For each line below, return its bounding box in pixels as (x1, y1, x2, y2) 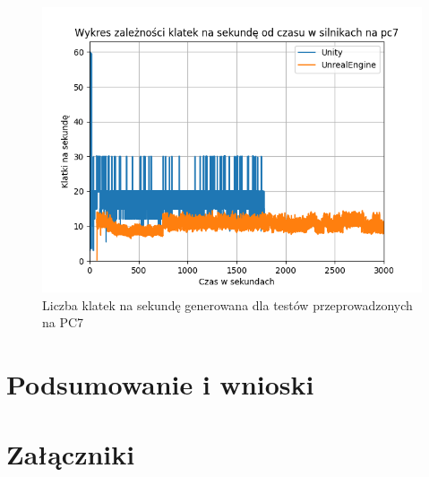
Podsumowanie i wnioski (6, 365, 314, 402)
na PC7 (42, 313, 84, 332)
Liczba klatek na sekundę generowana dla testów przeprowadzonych (42, 295, 413, 314)
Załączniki (6, 436, 135, 473)
